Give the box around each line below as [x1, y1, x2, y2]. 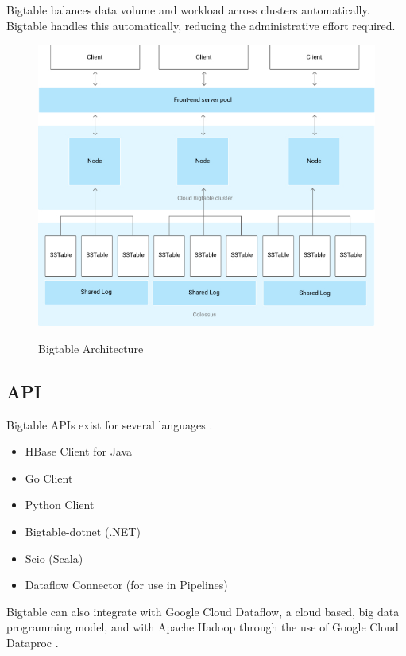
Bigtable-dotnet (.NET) [25, 522, 141, 539]
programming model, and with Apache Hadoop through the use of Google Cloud [6, 619, 399, 635]
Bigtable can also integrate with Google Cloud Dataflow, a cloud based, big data [6, 603, 400, 619]
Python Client [25, 496, 95, 513]
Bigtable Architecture [38, 340, 144, 356]
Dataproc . [6, 634, 59, 650]
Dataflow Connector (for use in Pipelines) [25, 576, 228, 593]
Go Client [25, 469, 73, 486]
